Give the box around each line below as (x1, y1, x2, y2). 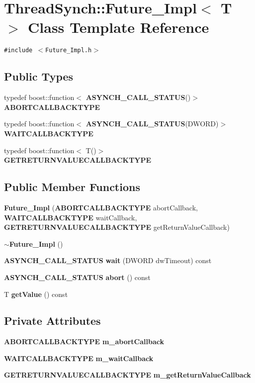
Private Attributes (4, 313, 101, 328)
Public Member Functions (4, 179, 140, 194)
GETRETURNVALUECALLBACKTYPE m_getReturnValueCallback (4, 370, 251, 380)
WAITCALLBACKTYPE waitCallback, (4, 212, 137, 222)
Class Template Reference (28, 17, 209, 37)
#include (4, 47, 33, 54)
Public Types (4, 69, 74, 84)
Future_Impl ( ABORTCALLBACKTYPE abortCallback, (4, 202, 198, 212)
